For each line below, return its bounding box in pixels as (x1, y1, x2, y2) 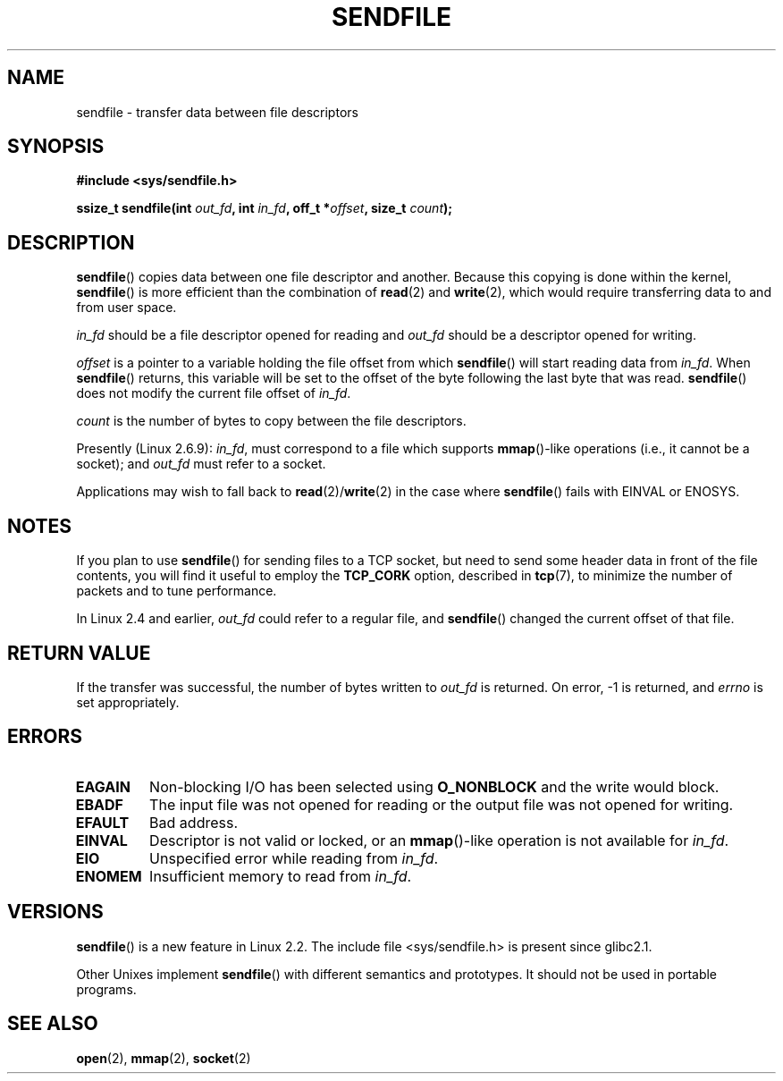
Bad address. (149, 813, 239, 832)
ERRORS (7, 725, 83, 748)
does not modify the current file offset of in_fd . (76, 385, 351, 401)
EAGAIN (75, 777, 130, 796)
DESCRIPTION (7, 231, 135, 254)
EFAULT (75, 813, 130, 832)
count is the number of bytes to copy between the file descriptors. (76, 413, 467, 429)
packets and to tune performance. (76, 583, 277, 599)
